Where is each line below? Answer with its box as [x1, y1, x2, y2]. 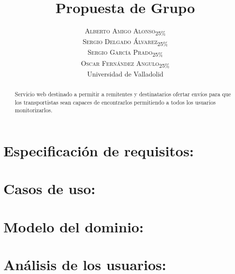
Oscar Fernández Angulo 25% [81, 58, 170, 69]
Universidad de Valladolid [87, 68, 163, 78]
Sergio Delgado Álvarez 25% [83, 36, 168, 48]
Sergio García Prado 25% [88, 47, 163, 59]
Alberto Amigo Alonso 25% [85, 26, 166, 37]
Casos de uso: [3, 179, 96, 198]
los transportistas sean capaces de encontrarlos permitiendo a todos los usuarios [15, 98, 216, 106]
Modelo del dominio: [3, 216, 144, 236]
